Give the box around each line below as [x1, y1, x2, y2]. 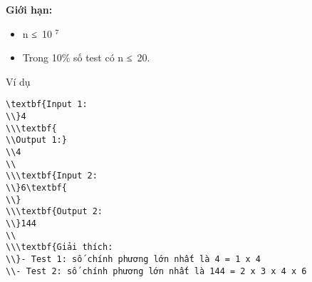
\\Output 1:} [6, 135, 67, 146]
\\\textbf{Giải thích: [6, 242, 113, 253]
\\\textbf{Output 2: [6, 206, 103, 217]
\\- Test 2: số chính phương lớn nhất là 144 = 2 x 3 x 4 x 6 [6, 266, 307, 276]
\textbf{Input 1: [6, 99, 88, 110]
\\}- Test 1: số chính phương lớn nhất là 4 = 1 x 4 [6, 253, 261, 264]
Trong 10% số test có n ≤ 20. [22, 50, 150, 65]
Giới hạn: [6, 2, 53, 16]
